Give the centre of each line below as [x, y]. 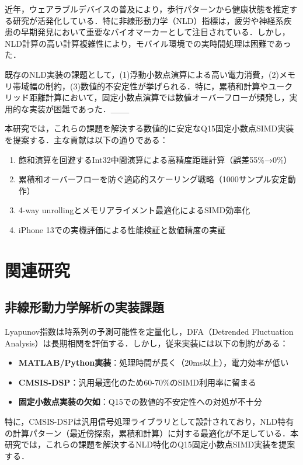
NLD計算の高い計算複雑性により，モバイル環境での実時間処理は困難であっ [148, 43]
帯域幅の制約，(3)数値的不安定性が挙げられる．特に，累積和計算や [140, 86]
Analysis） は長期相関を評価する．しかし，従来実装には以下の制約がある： [147, 343]
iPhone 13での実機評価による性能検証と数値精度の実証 [122, 229]
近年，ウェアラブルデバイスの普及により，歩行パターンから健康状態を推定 [147, 9]
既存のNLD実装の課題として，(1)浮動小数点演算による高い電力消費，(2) [142, 74]
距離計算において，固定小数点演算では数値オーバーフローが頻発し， [159, 97]
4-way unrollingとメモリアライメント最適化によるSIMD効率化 [134, 210]
